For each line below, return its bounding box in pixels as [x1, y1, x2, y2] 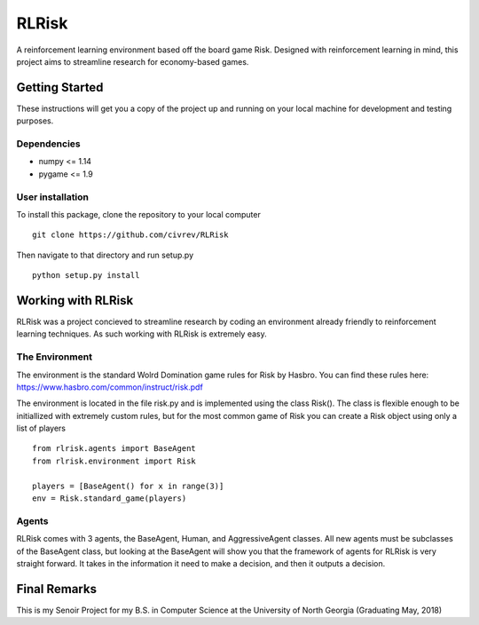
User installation [16, 191, 89, 203]
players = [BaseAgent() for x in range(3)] [32, 480, 224, 491]
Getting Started [16, 80, 104, 95]
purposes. [16, 115, 54, 126]
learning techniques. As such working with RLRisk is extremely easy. [16, 328, 268, 339]
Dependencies [16, 138, 82, 150]
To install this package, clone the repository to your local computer [16, 209, 261, 219]
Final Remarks [16, 581, 98, 597]
